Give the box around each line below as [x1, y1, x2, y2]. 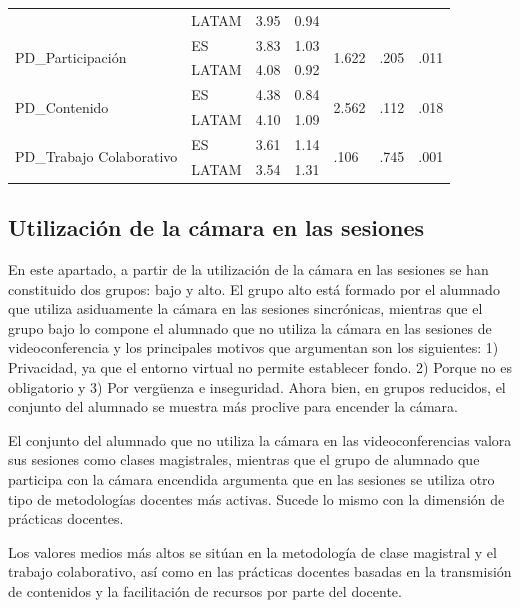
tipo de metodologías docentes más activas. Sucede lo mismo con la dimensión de [8, 488, 505, 509]
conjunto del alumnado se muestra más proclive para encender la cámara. [8, 396, 458, 417]
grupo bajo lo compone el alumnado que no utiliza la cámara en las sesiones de [8, 317, 492, 338]
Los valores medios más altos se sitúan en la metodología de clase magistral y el [8, 541, 497, 562]
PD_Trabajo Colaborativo [15, 146, 178, 167]
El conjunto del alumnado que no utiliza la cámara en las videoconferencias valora [8, 429, 512, 450]
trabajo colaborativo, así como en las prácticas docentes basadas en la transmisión [8, 561, 512, 582]
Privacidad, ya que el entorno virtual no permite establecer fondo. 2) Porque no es [8, 357, 513, 378]
